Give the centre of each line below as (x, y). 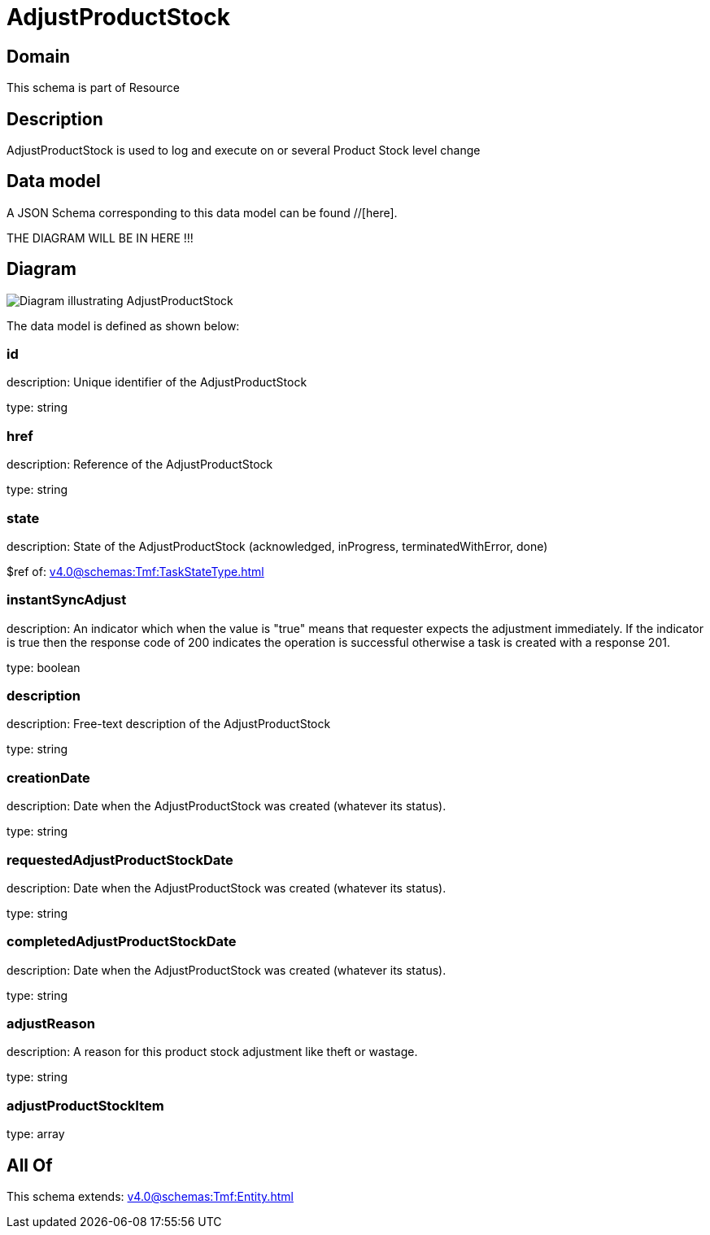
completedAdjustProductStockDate (122, 942)
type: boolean (44, 667)
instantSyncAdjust (67, 600)
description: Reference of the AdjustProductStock (140, 465)
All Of (30, 1165)
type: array (36, 1134)
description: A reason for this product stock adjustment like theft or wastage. (212, 1052)
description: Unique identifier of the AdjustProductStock (157, 382)
